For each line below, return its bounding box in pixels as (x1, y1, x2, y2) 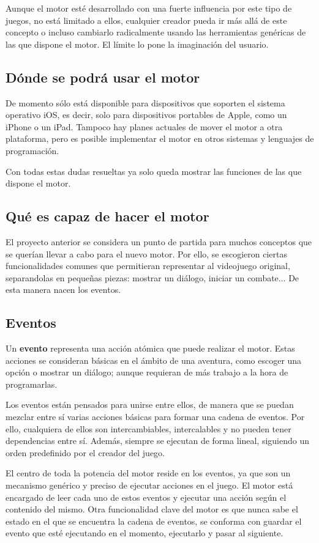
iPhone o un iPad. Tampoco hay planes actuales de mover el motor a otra (6, 120, 283, 133)
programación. (6, 144, 59, 157)
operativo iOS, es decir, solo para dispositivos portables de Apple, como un (6, 108, 287, 121)
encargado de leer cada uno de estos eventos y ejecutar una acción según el (6, 490, 287, 503)
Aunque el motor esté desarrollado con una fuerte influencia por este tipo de (6, 2, 292, 14)
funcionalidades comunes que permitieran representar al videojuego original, (6, 259, 290, 272)
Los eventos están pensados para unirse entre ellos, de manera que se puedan (6, 398, 294, 411)
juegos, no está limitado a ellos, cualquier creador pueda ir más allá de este (6, 13, 287, 26)
